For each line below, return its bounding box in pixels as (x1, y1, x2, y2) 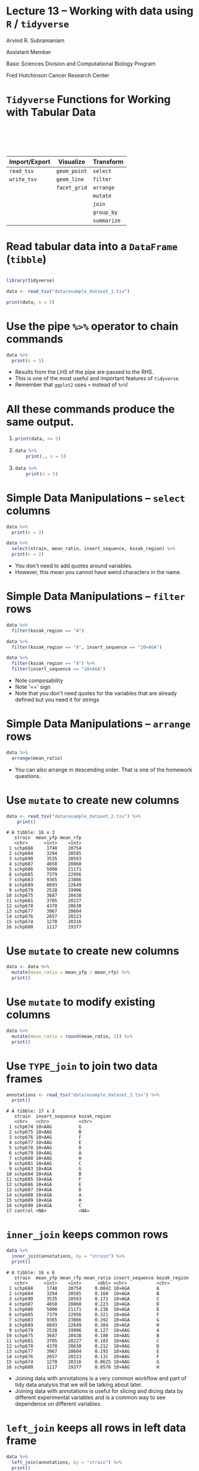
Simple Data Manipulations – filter (6, 590, 186, 604)
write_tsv (9, 176, 37, 183)
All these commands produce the (6, 402, 175, 416)
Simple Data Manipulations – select (6, 491, 186, 505)
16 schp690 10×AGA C (6, 1203, 82, 1209)
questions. (14, 772, 41, 779)
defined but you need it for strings (14, 696, 100, 703)
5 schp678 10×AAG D (8, 1145, 82, 1151)
